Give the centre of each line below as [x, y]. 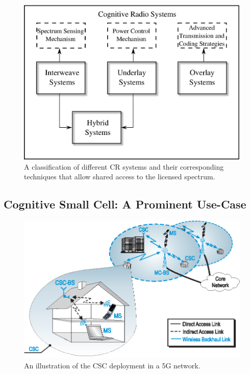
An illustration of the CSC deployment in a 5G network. [112, 365]
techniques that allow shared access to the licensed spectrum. [120, 177]
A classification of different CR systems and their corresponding [124, 166]
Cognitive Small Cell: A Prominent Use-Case [125, 204]
